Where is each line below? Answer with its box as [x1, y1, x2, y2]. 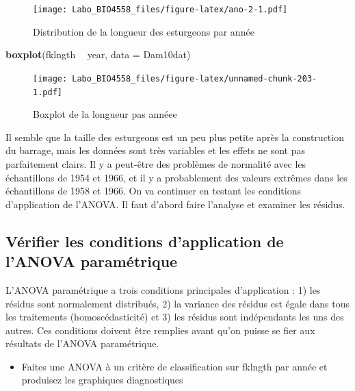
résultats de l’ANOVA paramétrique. [5, 336, 159, 351]
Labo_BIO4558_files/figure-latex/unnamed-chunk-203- [72, 73, 317, 84]
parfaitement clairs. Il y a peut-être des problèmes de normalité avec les [5, 156, 306, 171]
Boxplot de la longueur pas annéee [33, 107, 177, 121]
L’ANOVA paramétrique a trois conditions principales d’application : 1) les [5, 282, 321, 297]
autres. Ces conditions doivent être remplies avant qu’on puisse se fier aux [5, 323, 315, 337]
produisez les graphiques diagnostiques [21, 373, 183, 387]
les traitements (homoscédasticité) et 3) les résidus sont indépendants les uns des [5, 310, 344, 324]
